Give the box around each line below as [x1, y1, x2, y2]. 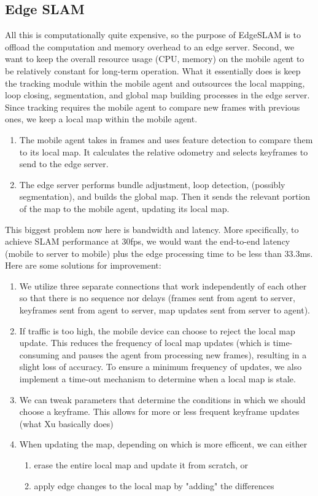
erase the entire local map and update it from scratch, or [34, 459, 248, 471]
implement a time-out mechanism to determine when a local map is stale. [19, 372, 296, 385]
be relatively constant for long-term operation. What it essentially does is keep [5, 64, 301, 77]
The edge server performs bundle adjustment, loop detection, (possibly [19, 178, 285, 191]
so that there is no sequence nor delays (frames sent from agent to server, [19, 291, 295, 304]
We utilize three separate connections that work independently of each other [19, 279, 307, 292]
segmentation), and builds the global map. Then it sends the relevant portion [19, 190, 311, 203]
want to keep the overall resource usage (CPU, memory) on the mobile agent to [5, 52, 304, 65]
